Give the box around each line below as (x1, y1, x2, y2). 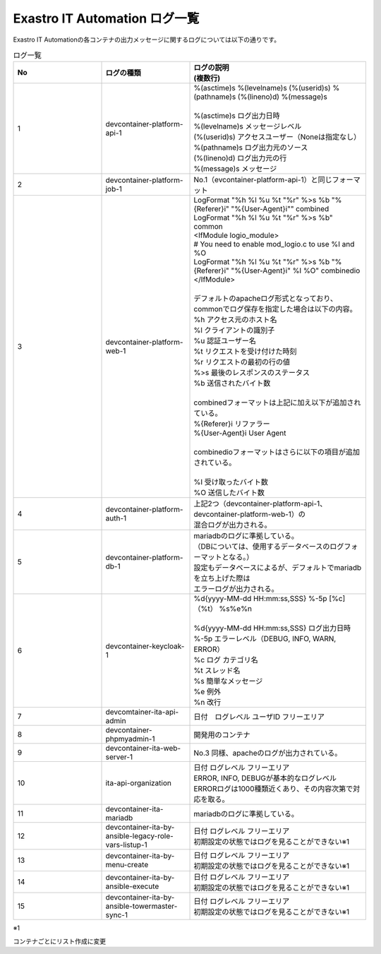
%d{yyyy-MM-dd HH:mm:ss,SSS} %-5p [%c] (193, 594, 346, 604)
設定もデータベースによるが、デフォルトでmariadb (193, 563, 362, 573)
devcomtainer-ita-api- (105, 707, 179, 717)
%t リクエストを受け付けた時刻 (193, 347, 297, 357)
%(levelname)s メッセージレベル (193, 121, 302, 131)
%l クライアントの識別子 (193, 326, 275, 335)
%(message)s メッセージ (193, 164, 277, 174)
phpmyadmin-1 (105, 734, 155, 744)
